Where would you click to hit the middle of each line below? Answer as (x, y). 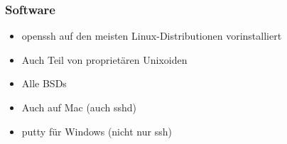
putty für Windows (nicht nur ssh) (97, 131)
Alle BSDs (44, 83)
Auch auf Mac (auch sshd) (79, 107)
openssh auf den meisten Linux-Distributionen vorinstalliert (152, 36)
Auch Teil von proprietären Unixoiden (104, 59)
